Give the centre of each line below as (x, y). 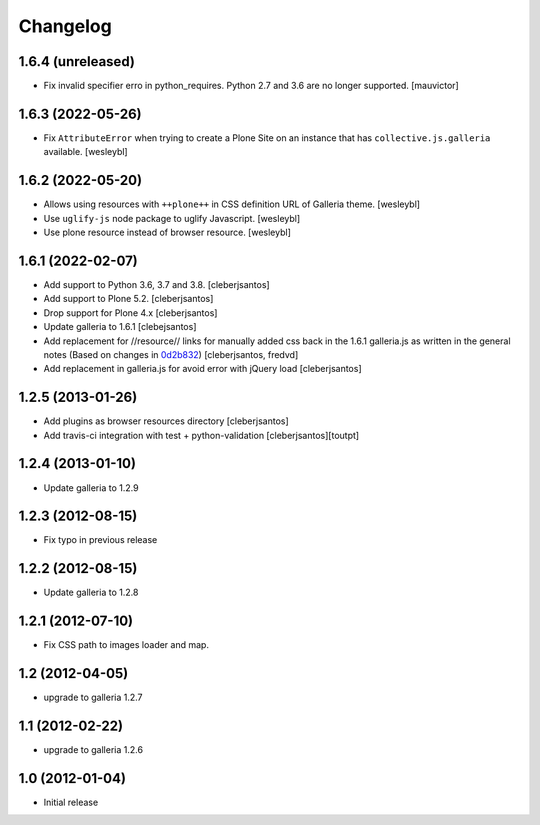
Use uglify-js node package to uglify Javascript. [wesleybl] (172, 218)
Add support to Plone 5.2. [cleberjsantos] (128, 299)
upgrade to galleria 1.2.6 (93, 750)
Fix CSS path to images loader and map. (126, 645)
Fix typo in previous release (100, 540)
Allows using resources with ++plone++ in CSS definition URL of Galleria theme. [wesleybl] (231, 204)
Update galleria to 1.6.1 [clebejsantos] (120, 327)
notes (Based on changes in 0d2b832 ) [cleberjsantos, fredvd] (171, 354)
